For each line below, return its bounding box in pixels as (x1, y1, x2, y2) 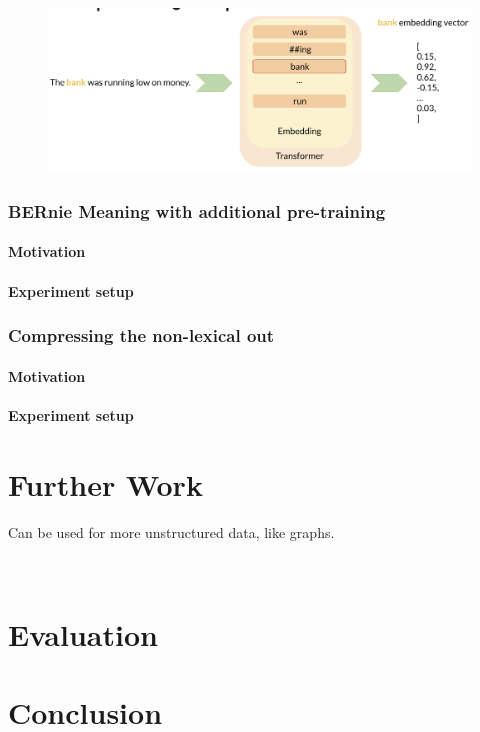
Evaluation (8, 613, 158, 654)
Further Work (8, 463, 203, 504)
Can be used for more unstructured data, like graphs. (8, 521, 335, 542)
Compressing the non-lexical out (8, 323, 275, 348)
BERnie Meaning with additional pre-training (8, 198, 386, 223)
